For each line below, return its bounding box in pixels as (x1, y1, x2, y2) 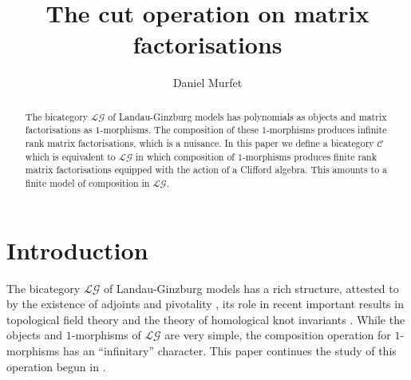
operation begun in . (6, 358, 106, 374)
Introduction (6, 233, 148, 266)
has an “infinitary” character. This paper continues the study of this (62, 342, 397, 358)
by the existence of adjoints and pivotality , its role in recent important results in (6, 295, 404, 312)
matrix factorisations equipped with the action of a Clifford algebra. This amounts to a (25, 163, 388, 176)
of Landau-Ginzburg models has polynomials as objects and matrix (108, 109, 387, 123)
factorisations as (25, 123, 93, 137)
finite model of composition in (25, 176, 150, 189)
